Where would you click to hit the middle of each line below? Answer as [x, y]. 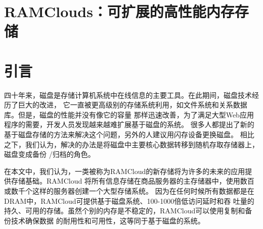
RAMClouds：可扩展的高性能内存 [119, 11]
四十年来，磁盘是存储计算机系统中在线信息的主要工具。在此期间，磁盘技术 [128, 95]
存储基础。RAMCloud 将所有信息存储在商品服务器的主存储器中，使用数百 [133, 181]
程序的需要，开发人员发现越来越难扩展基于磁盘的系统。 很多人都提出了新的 [129, 124]
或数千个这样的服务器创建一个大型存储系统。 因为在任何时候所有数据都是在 [129, 191]
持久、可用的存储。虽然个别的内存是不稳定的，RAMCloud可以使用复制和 [125, 211]
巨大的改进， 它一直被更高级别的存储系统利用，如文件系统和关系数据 [133, 105]
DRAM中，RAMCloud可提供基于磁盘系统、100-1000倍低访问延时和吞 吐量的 [129, 201]
